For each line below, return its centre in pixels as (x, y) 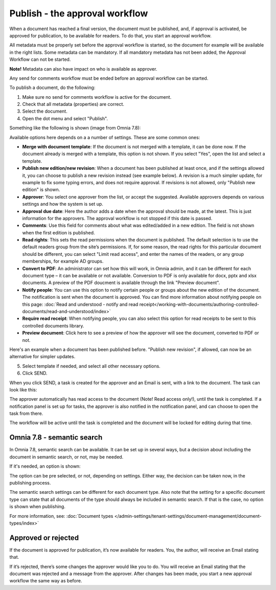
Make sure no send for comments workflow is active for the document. (97, 97)
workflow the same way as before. (46, 581)
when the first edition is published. (59, 232)
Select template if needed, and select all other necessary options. (91, 366)
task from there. (26, 413)
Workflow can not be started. (40, 59)
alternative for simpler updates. (42, 357)
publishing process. (30, 483)
